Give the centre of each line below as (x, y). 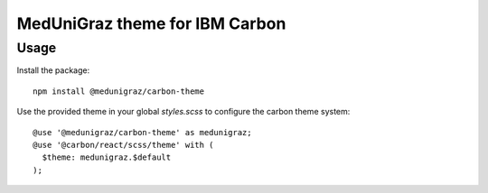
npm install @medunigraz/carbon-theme (119, 91)
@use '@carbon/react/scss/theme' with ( (123, 145)
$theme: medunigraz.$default (107, 157)
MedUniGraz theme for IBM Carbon (151, 23)
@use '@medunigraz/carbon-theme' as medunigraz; (142, 132)
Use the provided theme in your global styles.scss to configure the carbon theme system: (183, 112)
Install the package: (53, 70)
